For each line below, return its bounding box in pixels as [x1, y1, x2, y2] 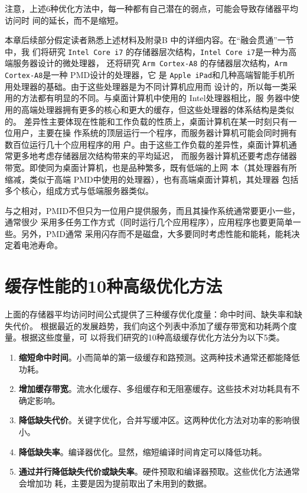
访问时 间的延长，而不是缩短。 [5, 14, 123, 26]
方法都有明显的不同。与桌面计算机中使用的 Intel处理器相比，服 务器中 [21, 92, 292, 104]
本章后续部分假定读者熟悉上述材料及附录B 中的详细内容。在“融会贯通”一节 [5, 34, 294, 46]
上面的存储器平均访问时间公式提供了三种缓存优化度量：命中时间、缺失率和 [5, 308, 294, 320]
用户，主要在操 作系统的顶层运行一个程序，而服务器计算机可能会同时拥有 [12, 127, 297, 139]
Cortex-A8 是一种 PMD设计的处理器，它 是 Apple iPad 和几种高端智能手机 [5, 69, 287, 81]
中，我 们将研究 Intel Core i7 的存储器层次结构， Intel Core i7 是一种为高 [5, 45, 297, 57]
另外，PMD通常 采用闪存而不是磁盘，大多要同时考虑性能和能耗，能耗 [21, 227, 292, 239]
